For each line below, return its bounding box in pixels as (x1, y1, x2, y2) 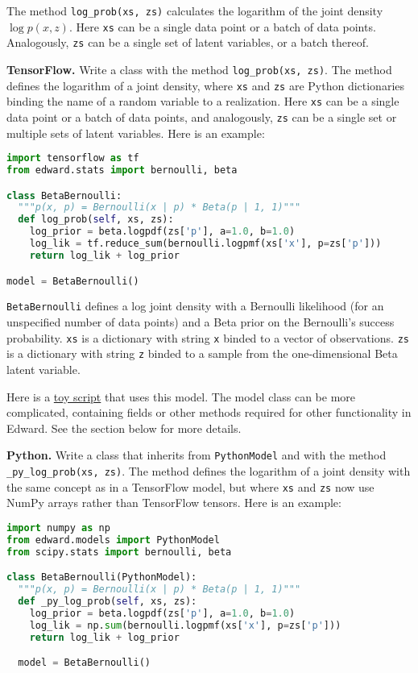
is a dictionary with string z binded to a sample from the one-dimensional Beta (6, 345, 398, 362)
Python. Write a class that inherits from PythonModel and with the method (6, 447, 387, 463)
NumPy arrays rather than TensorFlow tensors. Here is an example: (6, 494, 341, 511)
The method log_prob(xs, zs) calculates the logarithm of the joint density (6, 2, 383, 19)
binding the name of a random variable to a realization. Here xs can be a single (6, 93, 399, 110)
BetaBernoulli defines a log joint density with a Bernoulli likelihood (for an (6, 297, 384, 314)
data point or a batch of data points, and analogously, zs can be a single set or (6, 108, 397, 125)
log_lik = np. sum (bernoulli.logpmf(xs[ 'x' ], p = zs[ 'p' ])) (29, 619, 341, 631)
